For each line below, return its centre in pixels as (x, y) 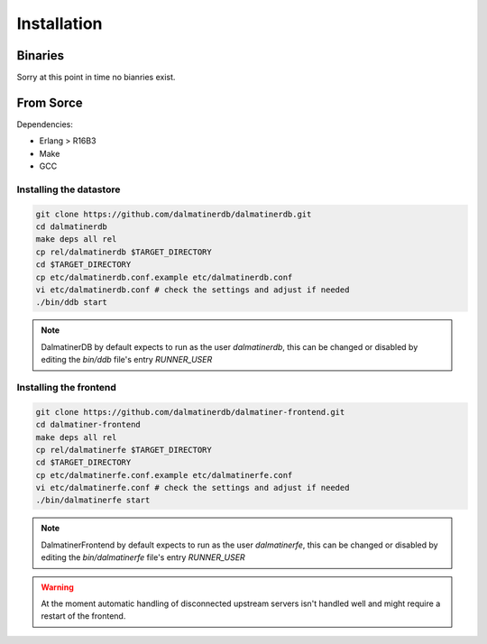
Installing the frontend (67, 387)
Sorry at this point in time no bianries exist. (96, 78)
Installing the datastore (69, 189)
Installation (60, 23)
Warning (57, 587)
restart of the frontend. (83, 616)
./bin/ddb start (72, 303)
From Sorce (50, 102)
